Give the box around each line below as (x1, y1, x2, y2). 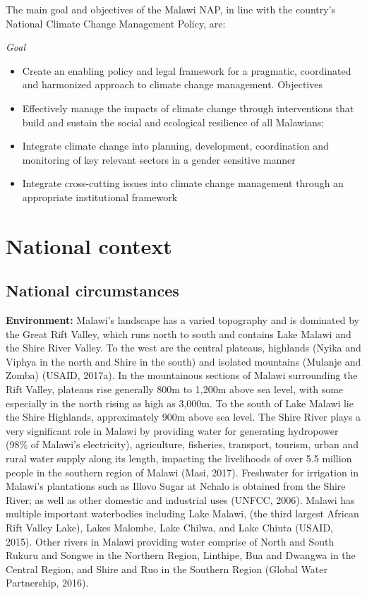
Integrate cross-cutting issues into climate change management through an (22, 176, 344, 191)
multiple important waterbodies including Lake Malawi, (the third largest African (6, 506, 359, 521)
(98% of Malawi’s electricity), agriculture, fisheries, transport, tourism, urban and (6, 437, 359, 452)
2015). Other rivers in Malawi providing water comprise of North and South (6, 534, 335, 548)
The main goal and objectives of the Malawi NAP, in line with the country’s (6, 2, 336, 16)
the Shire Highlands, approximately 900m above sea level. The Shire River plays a (6, 409, 361, 424)
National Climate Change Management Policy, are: (6, 16, 226, 30)
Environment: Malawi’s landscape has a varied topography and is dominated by (6, 313, 359, 327)
